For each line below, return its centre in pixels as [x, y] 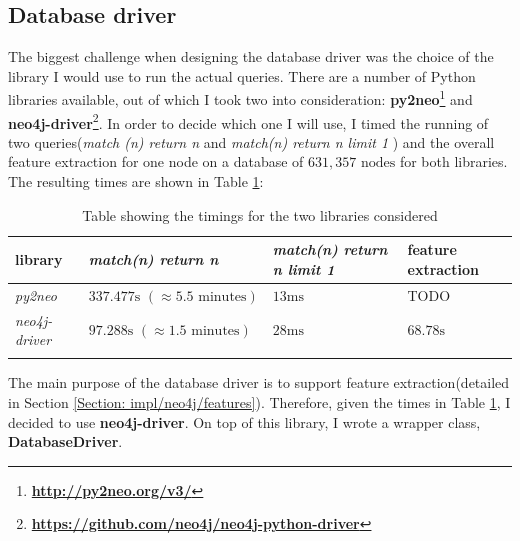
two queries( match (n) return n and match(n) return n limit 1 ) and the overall [251, 141]
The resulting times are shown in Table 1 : [136, 181]
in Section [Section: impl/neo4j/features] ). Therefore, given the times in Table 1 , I [259, 402]
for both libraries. [453, 161]
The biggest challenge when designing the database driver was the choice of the [251, 56]
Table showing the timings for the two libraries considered [260, 214]
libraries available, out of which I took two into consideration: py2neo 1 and [240, 98]
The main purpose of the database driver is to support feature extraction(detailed [259, 382]
